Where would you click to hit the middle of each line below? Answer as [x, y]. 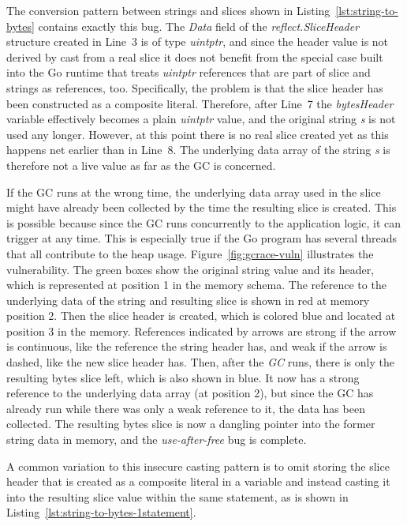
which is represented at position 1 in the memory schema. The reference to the [196, 285]
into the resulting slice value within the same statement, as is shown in [177, 496]
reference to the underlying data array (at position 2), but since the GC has [190, 393]
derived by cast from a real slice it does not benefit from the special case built [195, 56]
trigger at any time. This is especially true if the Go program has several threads [202, 238]
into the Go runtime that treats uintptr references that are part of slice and [189, 72]
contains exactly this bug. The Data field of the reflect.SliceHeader [199, 26]
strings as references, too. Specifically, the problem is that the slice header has [195, 87]
